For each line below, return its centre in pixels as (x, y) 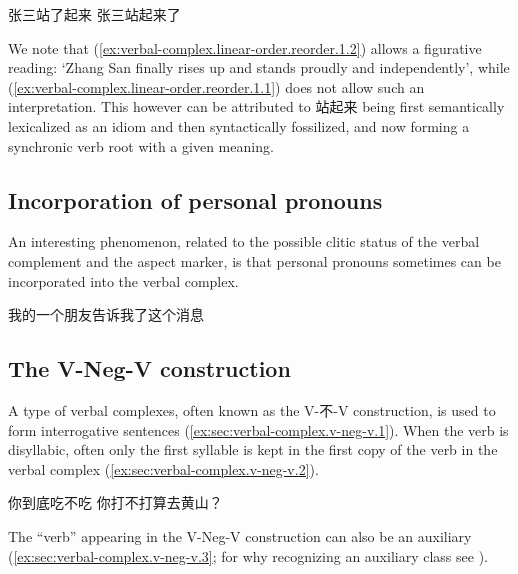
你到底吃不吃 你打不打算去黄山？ (115, 502)
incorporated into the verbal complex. (123, 280)
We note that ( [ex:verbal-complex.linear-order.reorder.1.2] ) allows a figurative (245, 47)
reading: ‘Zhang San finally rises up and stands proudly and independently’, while (259, 67)
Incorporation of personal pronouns (195, 199)
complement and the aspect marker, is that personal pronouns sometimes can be (254, 260)
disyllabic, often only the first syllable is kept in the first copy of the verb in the (253, 449)
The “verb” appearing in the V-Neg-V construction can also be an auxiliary (240, 535)
